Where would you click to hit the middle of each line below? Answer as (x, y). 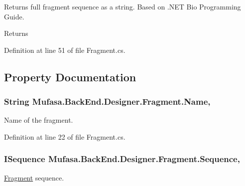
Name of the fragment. (39, 120)
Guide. (14, 16)
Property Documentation (70, 77)
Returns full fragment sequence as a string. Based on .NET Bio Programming (122, 6)
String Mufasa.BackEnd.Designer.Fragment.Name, (107, 101)
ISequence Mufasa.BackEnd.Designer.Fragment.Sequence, (122, 159)
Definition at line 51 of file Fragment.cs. (65, 50)
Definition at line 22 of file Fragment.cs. (65, 136)
